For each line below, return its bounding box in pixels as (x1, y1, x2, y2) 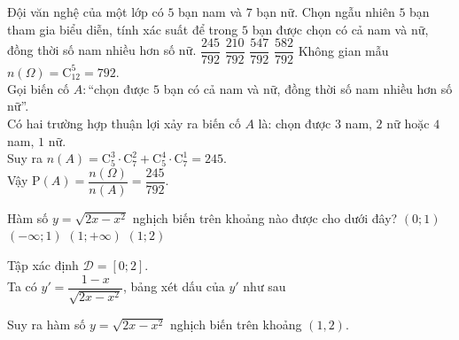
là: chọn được (258, 113, 331, 132)
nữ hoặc (386, 113, 430, 132)
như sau (243, 277, 286, 296)
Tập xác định (7, 255, 79, 274)
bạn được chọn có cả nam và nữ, (252, 19, 429, 38)
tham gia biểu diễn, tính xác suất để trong (7, 19, 238, 38)
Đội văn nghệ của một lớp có (7, 3, 164, 20)
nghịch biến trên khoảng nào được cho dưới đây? (132, 208, 398, 227)
